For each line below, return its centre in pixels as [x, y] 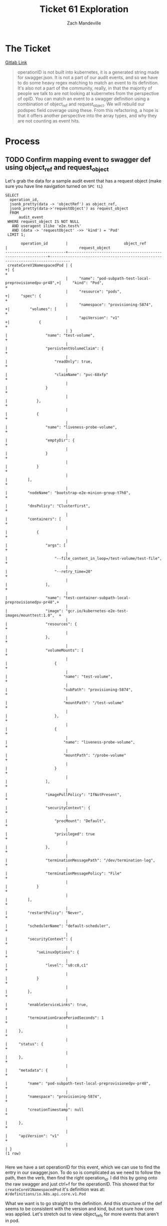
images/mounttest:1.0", [30, 615]
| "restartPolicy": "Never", [44, 913]
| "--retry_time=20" [49, 571]
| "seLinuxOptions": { [42, 952]
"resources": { [61, 624]
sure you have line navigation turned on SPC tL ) [54, 186]
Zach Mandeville [84, 23]
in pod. [12, 1220]
